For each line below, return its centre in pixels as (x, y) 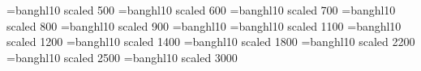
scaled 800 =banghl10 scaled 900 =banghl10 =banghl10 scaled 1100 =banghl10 (204, 25)
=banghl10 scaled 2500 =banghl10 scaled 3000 (122, 57)
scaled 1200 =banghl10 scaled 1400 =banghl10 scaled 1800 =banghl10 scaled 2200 (211, 42)
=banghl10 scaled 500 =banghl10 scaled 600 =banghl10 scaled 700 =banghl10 (201, 10)
